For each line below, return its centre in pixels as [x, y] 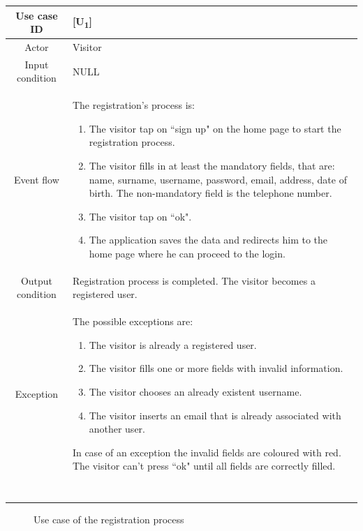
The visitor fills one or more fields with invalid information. [216, 368]
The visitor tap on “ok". [140, 216]
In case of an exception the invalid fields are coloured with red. [207, 452]
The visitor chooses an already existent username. [195, 392]
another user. [117, 429]
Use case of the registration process [109, 519]
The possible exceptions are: [133, 321]
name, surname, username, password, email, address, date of [218, 179]
